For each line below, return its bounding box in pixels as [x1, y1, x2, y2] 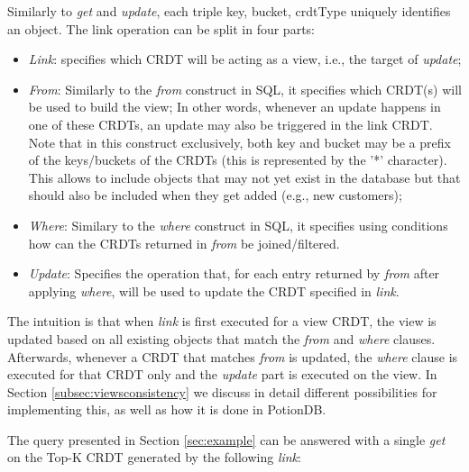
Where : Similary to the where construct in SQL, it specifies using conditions [28, 215, 448, 234]
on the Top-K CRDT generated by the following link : [7, 448, 301, 467]
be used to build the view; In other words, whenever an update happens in [28, 97, 441, 116]
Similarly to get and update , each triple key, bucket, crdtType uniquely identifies [7, 2, 451, 20]
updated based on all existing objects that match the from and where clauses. [7, 329, 436, 348]
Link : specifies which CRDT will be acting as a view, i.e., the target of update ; [28, 50, 462, 68]
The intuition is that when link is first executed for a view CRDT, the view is [7, 312, 437, 331]
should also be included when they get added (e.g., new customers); [28, 186, 402, 204]
